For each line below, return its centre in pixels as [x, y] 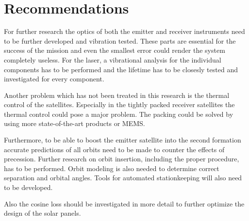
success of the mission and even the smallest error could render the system [115, 50]
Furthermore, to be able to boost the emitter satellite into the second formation [123, 140]
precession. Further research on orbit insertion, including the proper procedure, [122, 159]
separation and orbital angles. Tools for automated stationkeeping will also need [123, 178]
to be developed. [28, 187]
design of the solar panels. [42, 213]
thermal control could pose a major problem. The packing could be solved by [119, 114]
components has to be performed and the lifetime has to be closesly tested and [121, 69]
